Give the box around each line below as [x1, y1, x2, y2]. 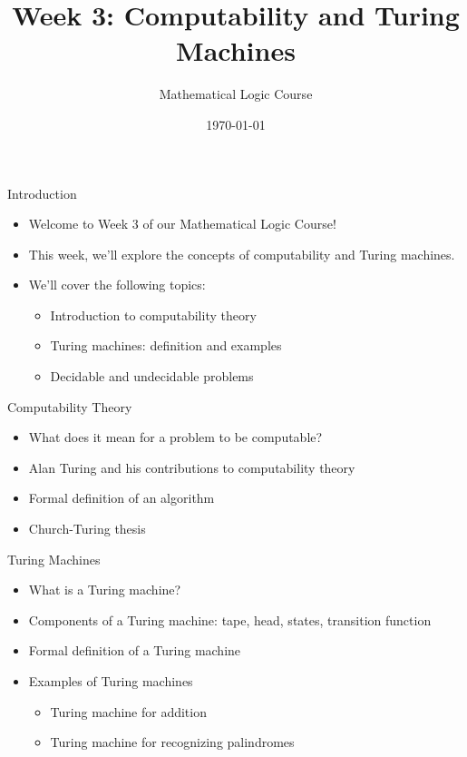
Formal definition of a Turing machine [28, 641, 241, 660]
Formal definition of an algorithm [28, 488, 215, 507]
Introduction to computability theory [50, 305, 257, 324]
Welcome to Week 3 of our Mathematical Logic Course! [28, 214, 336, 233]
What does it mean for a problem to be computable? [28, 428, 323, 447]
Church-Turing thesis [28, 519, 146, 538]
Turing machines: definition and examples [50, 336, 282, 355]
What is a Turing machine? [28, 580, 181, 599]
